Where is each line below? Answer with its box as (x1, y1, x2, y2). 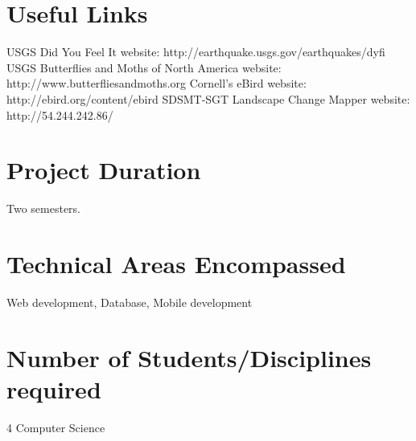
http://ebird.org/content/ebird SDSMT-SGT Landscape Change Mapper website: (6, 90, 410, 107)
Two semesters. (6, 200, 81, 217)
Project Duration (6, 153, 201, 186)
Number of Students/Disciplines (6, 341, 372, 374)
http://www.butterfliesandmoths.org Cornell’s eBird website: (6, 75, 307, 92)
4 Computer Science (6, 419, 105, 435)
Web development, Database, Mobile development (6, 293, 253, 310)
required (6, 372, 101, 405)
